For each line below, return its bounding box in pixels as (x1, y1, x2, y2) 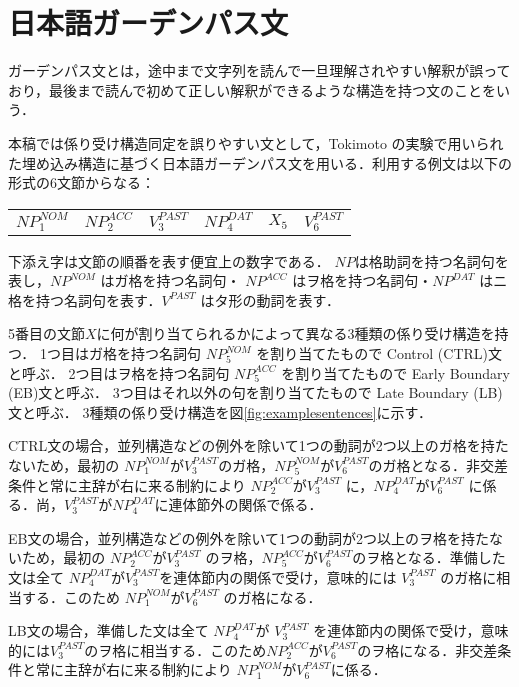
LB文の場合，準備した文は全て (8, 620, 209, 641)
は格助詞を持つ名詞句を (354, 250, 509, 271)
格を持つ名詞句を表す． (8, 289, 162, 310)
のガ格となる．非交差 (368, 454, 509, 475)
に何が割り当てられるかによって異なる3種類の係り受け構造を (96, 323, 495, 344)
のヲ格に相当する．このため (84, 639, 267, 660)
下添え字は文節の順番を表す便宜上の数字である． (8, 250, 330, 271)
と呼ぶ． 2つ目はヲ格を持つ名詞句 (8, 362, 230, 383)
